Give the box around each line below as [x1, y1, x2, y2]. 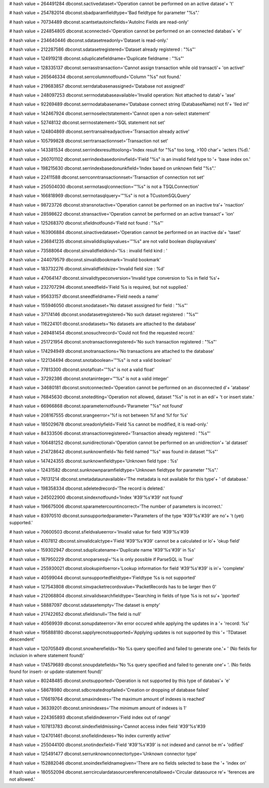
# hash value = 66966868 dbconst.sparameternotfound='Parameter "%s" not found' [9, 403, 184, 409]
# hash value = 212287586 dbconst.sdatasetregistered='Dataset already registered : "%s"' [9, 46, 196, 52]
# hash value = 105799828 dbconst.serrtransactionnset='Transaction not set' [9, 137, 169, 144]
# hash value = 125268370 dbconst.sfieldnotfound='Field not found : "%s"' [9, 220, 164, 226]
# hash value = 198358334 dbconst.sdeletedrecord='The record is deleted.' [9, 485, 165, 491]
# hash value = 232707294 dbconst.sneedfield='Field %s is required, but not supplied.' [9, 284, 189, 290]
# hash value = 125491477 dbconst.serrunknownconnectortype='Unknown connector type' [9, 751, 197, 757]
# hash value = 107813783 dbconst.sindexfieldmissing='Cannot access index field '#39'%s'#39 [9, 723, 206, 729]
